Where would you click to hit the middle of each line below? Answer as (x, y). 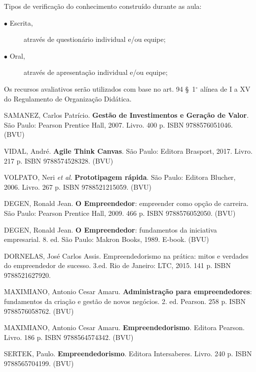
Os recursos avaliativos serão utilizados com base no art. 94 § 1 (100, 88)
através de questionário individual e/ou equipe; (95, 39)
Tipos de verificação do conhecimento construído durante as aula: (103, 6)
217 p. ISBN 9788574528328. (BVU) (59, 160)
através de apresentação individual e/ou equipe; (96, 72)
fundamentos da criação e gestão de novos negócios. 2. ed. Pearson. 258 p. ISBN (125, 301)
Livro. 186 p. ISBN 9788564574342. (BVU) (69, 337)
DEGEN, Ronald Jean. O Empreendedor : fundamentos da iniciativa (110, 229)
